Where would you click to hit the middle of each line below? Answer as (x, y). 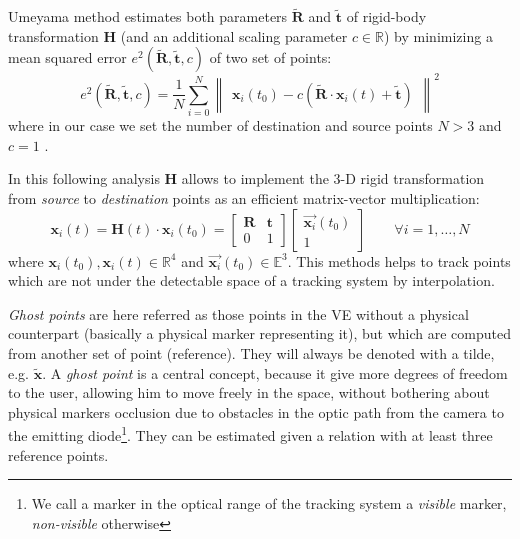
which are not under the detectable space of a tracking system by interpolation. (251, 280)
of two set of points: (270, 57)
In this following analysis (84, 178)
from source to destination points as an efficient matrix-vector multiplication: (244, 198)
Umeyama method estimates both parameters (148, 16)
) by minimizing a (438, 35)
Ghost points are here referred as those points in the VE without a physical (238, 313)
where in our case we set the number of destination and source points (220, 125)
